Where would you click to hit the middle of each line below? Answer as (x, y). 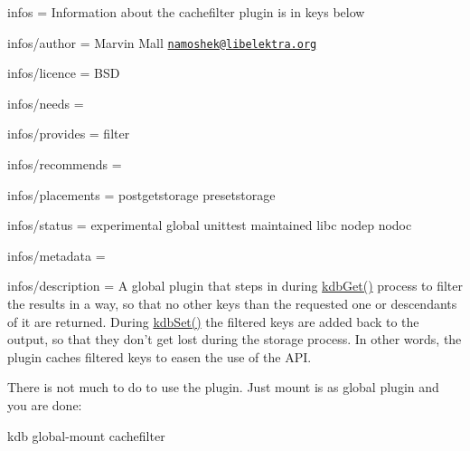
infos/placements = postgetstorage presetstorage (141, 194)
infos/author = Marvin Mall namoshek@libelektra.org (162, 42)
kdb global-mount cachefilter (86, 435)
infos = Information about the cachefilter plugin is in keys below (186, 12)
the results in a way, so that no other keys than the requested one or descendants (232, 303)
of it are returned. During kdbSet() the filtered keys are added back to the (213, 321)
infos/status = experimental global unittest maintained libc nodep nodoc (210, 225)
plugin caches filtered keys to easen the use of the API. (160, 356)
